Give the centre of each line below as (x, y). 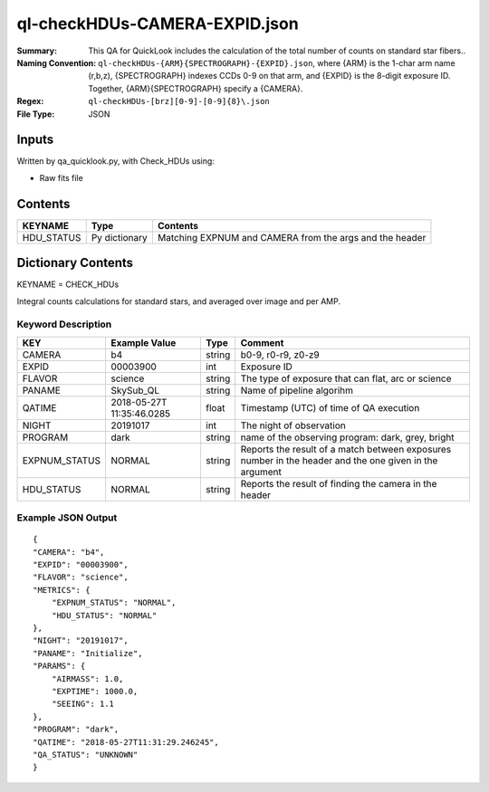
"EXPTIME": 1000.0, (95, 691)
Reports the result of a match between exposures (346, 449)
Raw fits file (61, 177)
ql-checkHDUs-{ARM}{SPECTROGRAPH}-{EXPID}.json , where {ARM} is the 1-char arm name (277, 62)
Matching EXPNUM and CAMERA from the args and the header (292, 237)
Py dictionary (120, 237)
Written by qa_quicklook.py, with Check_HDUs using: (115, 161)
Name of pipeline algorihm (297, 390)
